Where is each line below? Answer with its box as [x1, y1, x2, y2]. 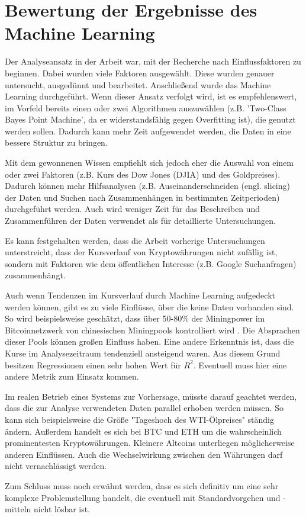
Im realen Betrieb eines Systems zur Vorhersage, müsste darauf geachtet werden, [5, 390, 297, 402]
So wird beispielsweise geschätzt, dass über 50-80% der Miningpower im [5, 312, 265, 325]
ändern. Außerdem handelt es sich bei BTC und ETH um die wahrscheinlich [5, 425, 282, 437]
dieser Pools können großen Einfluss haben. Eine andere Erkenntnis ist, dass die [5, 335, 294, 348]
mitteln [5, 503, 31, 515]
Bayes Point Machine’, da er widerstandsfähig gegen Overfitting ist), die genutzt [5, 113, 296, 126]
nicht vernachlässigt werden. [5, 460, 107, 472]
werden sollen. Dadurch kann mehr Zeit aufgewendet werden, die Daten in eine [5, 124, 291, 137]
